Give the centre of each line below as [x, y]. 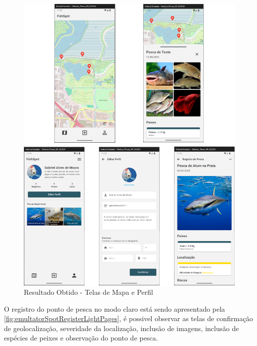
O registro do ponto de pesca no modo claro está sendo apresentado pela [115, 308]
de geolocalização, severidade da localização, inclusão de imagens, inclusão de [122, 328]
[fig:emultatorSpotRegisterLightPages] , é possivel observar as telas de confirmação [128, 318]
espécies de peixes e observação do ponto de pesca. [81, 338]
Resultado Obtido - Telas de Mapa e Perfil [88, 292]
